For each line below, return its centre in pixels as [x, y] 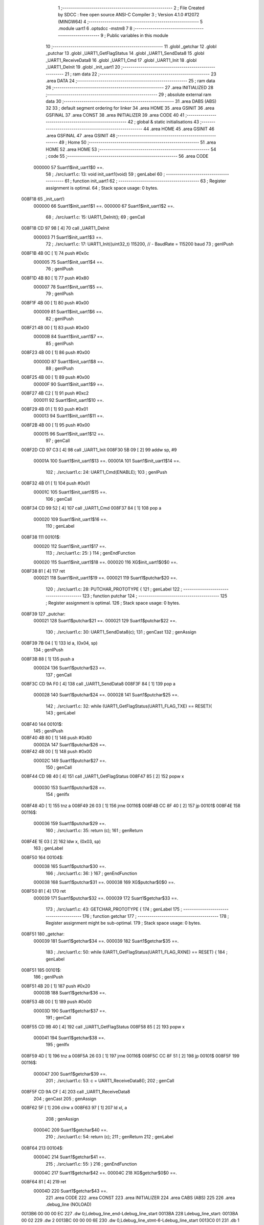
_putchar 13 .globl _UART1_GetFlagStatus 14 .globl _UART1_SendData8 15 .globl [125, 53]
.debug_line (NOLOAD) [69, 1204]
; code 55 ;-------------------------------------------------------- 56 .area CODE [127, 156]
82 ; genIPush [60, 318]
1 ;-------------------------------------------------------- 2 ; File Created [131, 8]
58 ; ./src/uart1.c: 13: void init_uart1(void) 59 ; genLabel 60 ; [105, 174]
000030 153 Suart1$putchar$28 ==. [70, 787]
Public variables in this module [138, 35]
